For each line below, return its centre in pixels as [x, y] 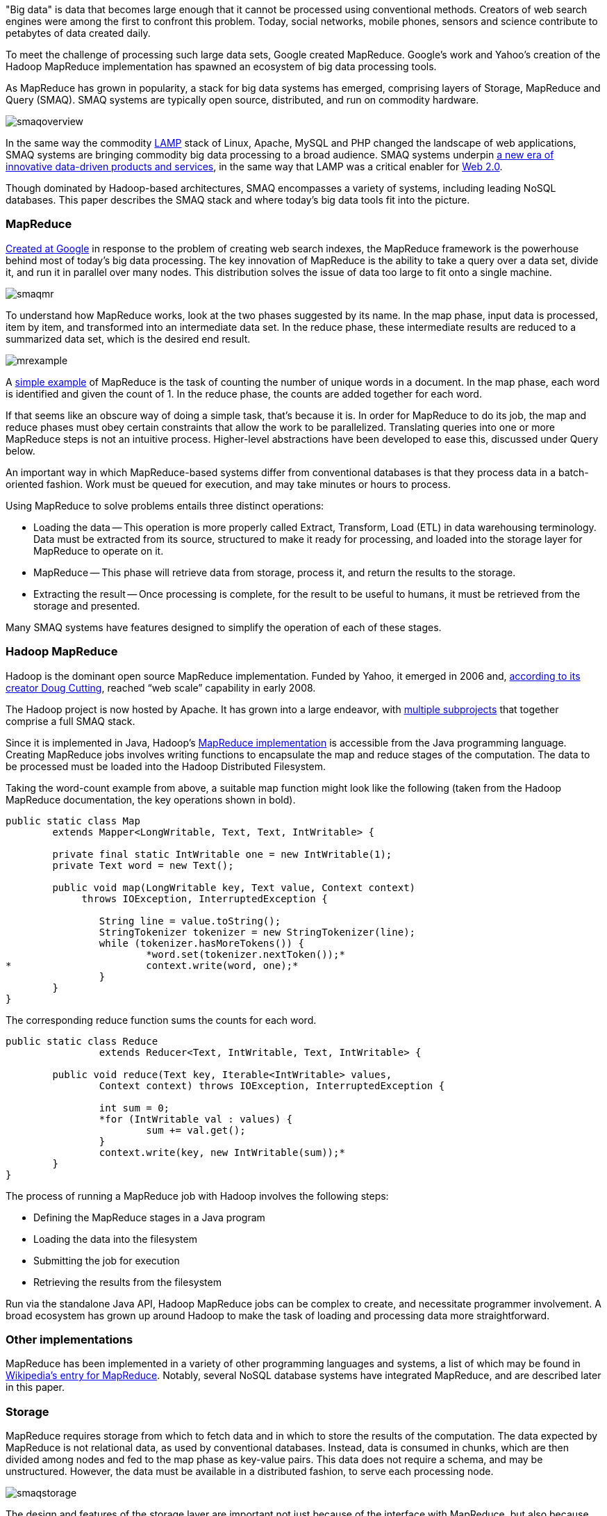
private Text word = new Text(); [143, 865]
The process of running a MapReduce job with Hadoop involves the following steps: [197, 1196]
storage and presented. [87, 605]
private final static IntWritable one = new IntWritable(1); [222, 854]
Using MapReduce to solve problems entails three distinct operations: [165, 505]
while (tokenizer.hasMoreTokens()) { [201, 943]
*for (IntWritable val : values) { [196, 1119]
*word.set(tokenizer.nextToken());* [246, 954]
